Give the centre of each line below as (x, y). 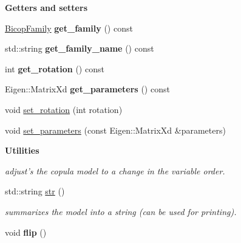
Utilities (22, 150)
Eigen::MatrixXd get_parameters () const (87, 89)
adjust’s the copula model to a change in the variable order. (115, 170)
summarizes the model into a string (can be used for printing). (121, 211)
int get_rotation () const (55, 68)
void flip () (26, 232)
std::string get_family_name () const (80, 48)
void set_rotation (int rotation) (64, 109)
